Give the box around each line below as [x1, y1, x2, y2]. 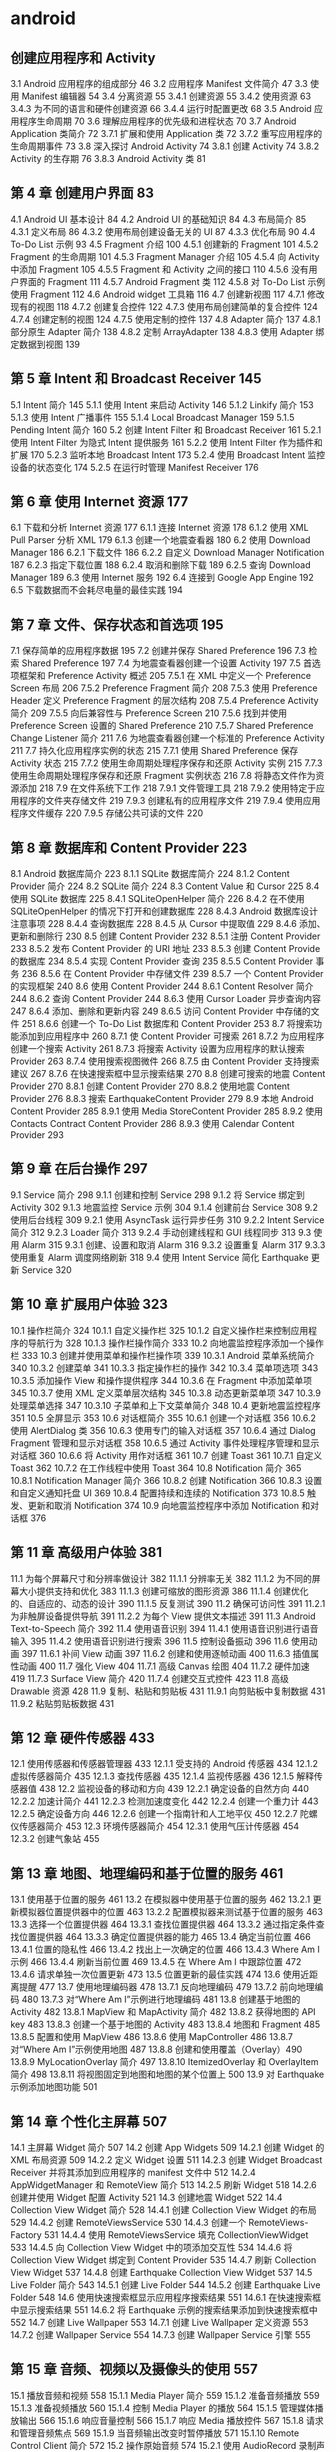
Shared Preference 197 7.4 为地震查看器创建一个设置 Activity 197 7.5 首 [21, 657, 313, 669]
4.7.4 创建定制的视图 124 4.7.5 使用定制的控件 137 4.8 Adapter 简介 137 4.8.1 [10, 313, 321, 325]
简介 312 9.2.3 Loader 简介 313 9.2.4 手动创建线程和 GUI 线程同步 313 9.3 [10, 1226, 312, 1238]
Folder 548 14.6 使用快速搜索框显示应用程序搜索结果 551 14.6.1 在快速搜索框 [10, 2291, 322, 2303]
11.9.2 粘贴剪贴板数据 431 [10, 1697, 115, 1709]
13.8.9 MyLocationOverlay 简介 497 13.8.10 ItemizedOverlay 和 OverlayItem [10, 2056, 319, 2068]
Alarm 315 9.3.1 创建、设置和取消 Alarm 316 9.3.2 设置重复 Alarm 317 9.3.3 [21, 1238, 326, 1251]
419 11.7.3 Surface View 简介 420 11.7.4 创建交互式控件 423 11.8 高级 [10, 1672, 290, 1684]
